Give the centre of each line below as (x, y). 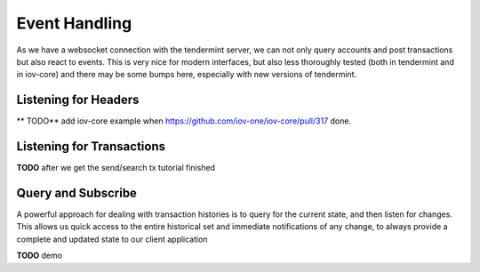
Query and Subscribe (77, 192)
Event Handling (74, 23)
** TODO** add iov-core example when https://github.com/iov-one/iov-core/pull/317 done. (184, 121)
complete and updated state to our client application (112, 239)
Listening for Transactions (91, 147)
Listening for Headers (78, 100)
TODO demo (39, 256)
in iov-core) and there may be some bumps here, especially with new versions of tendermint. (187, 75)
